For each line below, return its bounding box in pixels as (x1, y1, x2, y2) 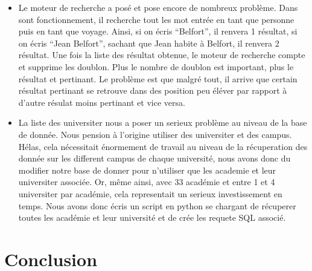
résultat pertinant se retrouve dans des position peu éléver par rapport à (18, 84, 287, 97)
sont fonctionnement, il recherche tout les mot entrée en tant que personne (18, 13, 294, 25)
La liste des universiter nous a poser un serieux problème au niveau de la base (18, 116, 307, 129)
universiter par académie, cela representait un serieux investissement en (18, 187, 282, 200)
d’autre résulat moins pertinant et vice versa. (18, 96, 185, 108)
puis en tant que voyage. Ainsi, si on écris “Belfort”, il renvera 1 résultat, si (18, 25, 298, 38)
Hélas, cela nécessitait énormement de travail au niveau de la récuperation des (18, 140, 308, 152)
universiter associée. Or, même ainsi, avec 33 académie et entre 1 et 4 (18, 175, 275, 188)
